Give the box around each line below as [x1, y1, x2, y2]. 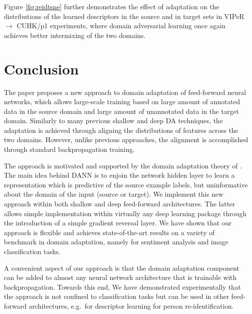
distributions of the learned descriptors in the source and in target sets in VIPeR [4, 11, 245, 21]
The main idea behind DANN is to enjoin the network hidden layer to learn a [4, 170, 235, 180]
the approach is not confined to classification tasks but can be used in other [4, 291, 229, 301]
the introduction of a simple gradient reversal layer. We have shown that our [4, 218, 232, 228]
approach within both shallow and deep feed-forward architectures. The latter [4, 199, 235, 209]
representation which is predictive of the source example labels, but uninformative [4, 179, 248, 189]
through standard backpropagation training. [4, 144, 135, 154]
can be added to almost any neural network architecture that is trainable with [4, 272, 237, 282]
